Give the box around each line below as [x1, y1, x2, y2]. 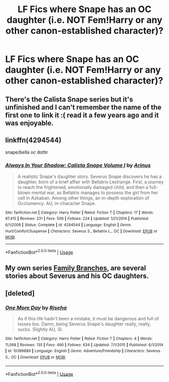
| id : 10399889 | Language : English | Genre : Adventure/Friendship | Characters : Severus [5, 349, 161, 354]
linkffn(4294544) [5, 135, 62, 145]
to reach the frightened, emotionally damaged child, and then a [17, 184, 148, 190]
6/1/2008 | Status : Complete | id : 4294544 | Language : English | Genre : [5, 222, 132, 227]
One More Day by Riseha [5, 304, 67, 311]
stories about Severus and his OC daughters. [5, 272, 149, 280]
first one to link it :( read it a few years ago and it [5, 111, 159, 119]
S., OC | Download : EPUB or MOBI [5, 355, 66, 360]
